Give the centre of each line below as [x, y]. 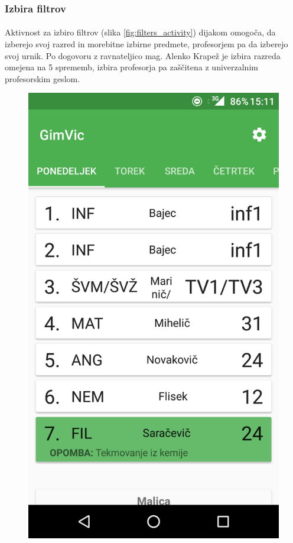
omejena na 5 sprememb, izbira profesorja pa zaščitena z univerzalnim [131, 67]
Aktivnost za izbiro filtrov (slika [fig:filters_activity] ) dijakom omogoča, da [140, 32]
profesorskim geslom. [43, 78]
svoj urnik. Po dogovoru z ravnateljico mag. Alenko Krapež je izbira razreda [143, 55]
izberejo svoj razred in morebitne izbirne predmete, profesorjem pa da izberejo [146, 44]
